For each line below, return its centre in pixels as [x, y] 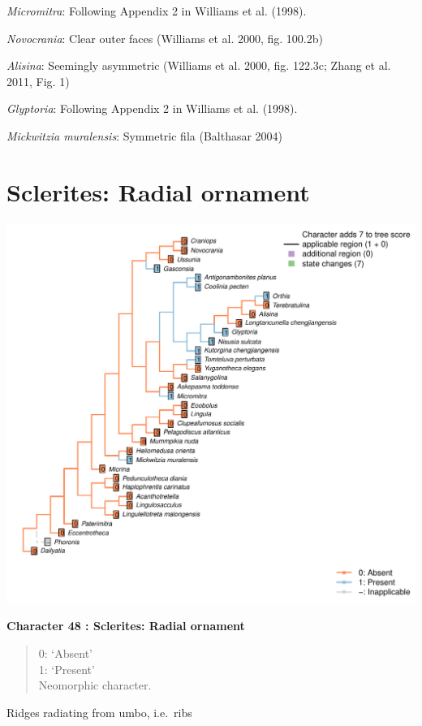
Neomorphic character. [95, 685]
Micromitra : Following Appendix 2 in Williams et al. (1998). [157, 11]
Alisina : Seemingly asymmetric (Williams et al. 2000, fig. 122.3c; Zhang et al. [199, 65]
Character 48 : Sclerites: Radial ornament [126, 626]
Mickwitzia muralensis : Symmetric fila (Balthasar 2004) [145, 135]
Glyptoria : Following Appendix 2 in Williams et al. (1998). [152, 108]
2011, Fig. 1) [38, 81]
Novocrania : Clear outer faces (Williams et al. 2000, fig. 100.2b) [165, 38]
